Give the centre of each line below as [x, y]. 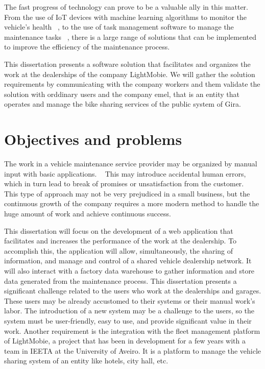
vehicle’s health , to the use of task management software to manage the [119, 27]
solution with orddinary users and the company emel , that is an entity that [122, 94]
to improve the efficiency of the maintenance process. [87, 47]
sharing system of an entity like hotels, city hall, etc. [86, 361]
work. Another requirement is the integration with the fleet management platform [132, 330]
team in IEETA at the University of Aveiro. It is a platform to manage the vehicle [133, 350]
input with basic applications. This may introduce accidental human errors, [125, 173]
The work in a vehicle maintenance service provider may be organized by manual [131, 164]
